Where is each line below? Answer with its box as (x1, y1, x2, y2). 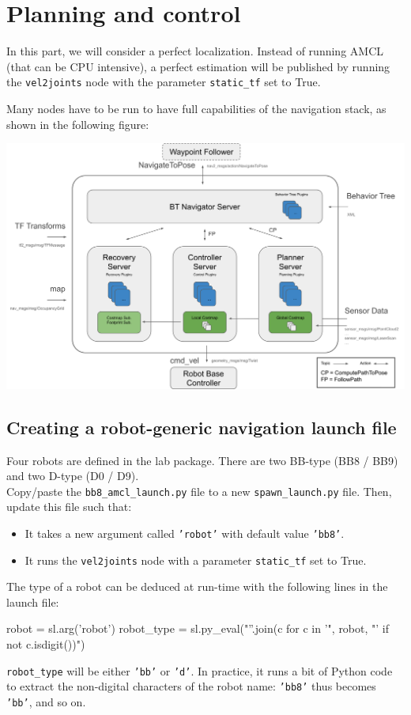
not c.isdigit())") (6, 636, 85, 653)
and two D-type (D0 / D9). (6, 467, 139, 484)
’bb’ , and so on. (6, 693, 86, 709)
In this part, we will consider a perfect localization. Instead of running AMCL (6, 43, 383, 59)
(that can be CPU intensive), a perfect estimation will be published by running (6, 58, 390, 74)
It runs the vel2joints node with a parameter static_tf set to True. (25, 551, 367, 568)
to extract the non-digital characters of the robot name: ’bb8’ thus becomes (6, 678, 376, 694)
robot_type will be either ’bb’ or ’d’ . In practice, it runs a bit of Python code (6, 662, 393, 679)
